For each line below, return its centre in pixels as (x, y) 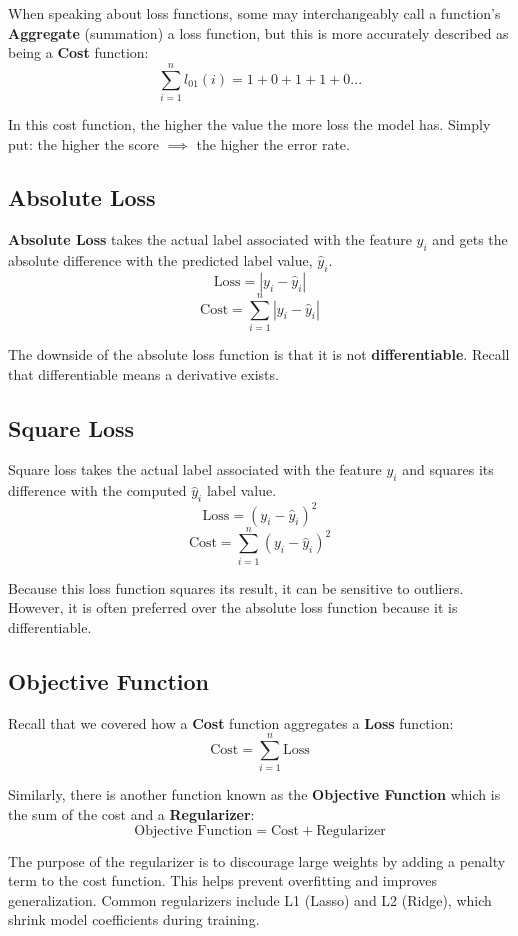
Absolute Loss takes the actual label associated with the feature (210, 239)
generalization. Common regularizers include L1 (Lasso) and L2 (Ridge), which (250, 899)
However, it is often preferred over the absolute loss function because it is (233, 607)
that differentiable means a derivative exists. (143, 373)
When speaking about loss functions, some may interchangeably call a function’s (254, 13)
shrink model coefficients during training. (134, 919)
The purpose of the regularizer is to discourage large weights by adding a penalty (257, 860)
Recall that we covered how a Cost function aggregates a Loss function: (231, 722)
